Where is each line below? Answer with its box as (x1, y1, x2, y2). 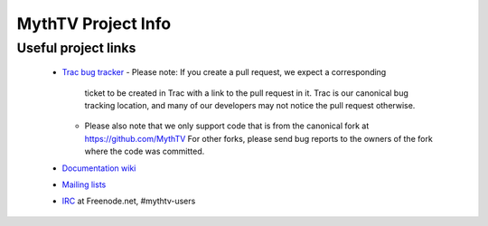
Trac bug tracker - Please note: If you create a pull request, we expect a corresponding (61, 67, 387, 78)
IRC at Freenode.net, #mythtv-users (61, 195, 196, 207)
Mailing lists (61, 179, 107, 190)
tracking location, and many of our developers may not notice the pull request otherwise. (84, 99, 416, 110)
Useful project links (16, 40, 136, 56)
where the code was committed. (84, 146, 205, 157)
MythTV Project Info (16, 14, 172, 33)
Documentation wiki (61, 163, 136, 174)
